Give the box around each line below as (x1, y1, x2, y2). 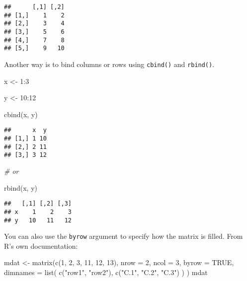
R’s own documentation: (4, 240, 78, 251)
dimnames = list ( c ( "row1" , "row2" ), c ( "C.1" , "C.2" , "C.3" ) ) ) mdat (4, 267, 208, 277)
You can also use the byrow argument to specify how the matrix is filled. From (4, 231, 243, 241)
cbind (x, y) (4, 109, 38, 119)
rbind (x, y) (4, 182, 37, 193)
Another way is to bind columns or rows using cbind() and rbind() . (4, 59, 215, 69)
